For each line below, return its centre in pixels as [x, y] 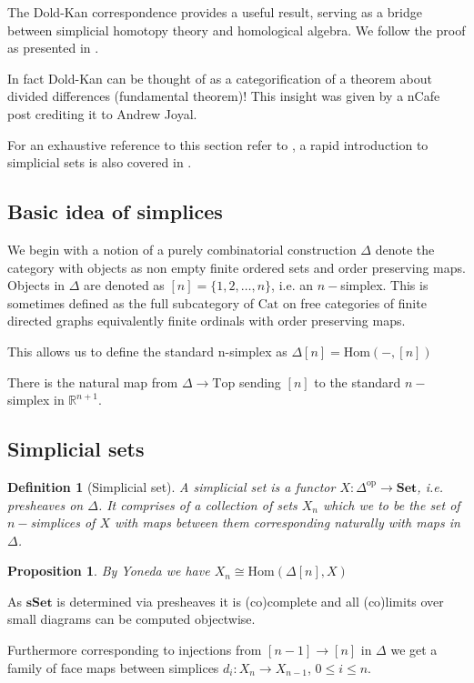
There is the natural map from [93, 382]
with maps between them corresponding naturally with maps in [287, 522]
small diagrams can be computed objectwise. [131, 619]
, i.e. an [292, 285]
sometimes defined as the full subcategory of [131, 302]
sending [260, 382]
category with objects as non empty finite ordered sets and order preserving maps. [237, 267]
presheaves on [45, 504]
